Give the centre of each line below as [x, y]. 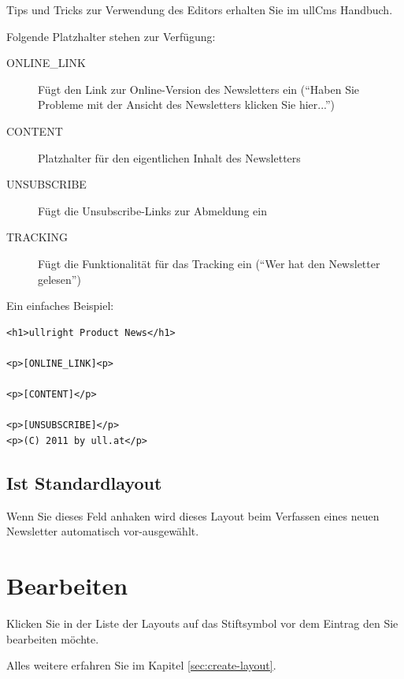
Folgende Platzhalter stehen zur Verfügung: [111, 36]
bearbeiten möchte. [53, 638]
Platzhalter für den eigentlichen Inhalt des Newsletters [169, 157]
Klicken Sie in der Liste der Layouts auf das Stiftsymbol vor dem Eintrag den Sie [202, 623]
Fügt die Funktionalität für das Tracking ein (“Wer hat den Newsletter [209, 263]
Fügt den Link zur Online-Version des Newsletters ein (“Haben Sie [199, 89]
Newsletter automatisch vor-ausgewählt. [103, 531]
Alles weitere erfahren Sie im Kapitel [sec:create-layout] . [141, 665]
